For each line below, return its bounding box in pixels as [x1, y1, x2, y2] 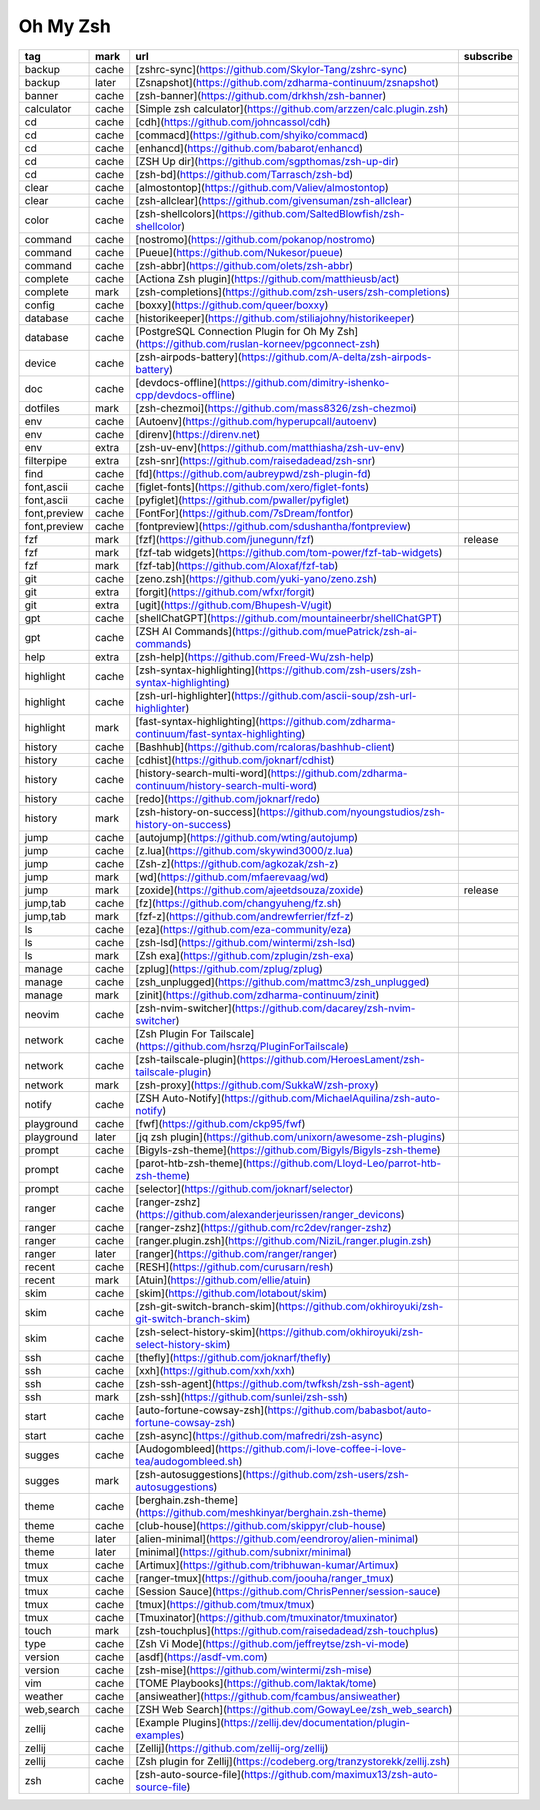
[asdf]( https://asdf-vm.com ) [135, 1650, 269, 1664]
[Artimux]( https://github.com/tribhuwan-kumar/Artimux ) [135, 1558, 399, 1572]
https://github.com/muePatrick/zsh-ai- [235, 624, 418, 638]
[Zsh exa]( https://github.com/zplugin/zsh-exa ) [135, 948, 355, 962]
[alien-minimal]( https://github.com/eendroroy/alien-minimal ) [135, 1531, 419, 1545]
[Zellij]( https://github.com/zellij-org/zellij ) [135, 1741, 329, 1755]
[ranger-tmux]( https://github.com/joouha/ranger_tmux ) [135, 1571, 395, 1585]
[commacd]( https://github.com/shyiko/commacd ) [135, 128, 369, 142]
